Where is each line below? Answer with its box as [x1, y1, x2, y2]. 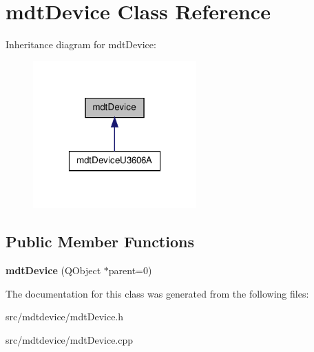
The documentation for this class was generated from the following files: [6, 286, 309, 300]
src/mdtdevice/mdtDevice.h [6, 309, 124, 324]
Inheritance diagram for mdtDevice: [6, 37, 156, 52]
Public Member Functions [6, 231, 194, 252]
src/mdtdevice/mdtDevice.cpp [6, 332, 134, 346]
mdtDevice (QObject [6, 263, 101, 278]
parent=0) [108, 263, 152, 278]
